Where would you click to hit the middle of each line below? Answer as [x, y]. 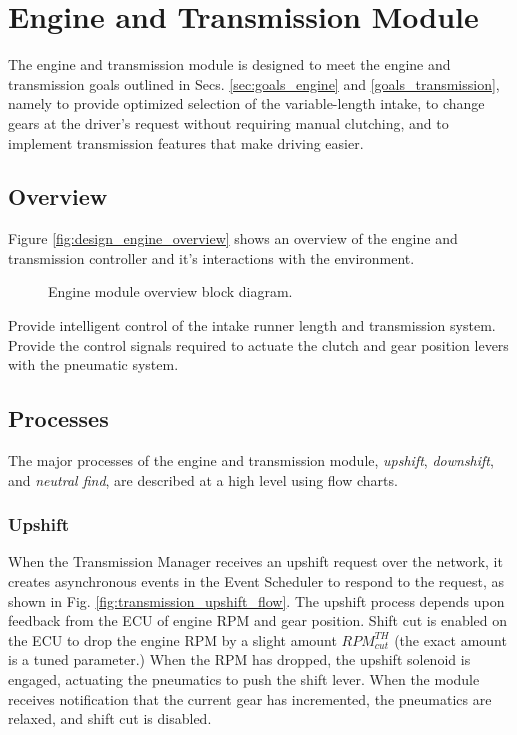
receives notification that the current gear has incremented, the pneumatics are [250, 698]
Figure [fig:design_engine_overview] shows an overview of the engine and [233, 238]
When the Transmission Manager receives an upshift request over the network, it [255, 561]
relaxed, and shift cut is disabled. [110, 718]
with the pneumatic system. [93, 364]
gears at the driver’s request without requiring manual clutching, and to [228, 122]
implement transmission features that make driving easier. [186, 142]
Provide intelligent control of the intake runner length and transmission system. [252, 325]
